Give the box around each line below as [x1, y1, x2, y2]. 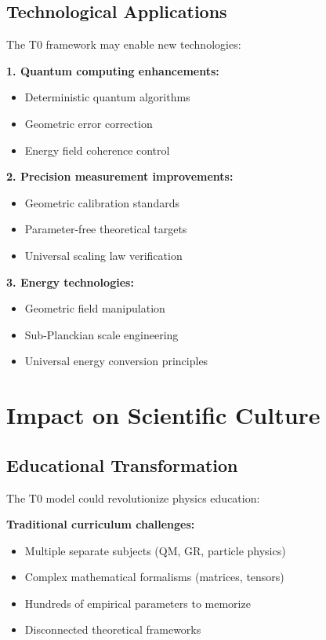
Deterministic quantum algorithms [24, 89, 190, 105]
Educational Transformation [6, 452, 238, 477]
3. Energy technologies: [6, 273, 134, 290]
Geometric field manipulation [24, 300, 165, 316]
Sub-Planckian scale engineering [24, 326, 179, 342]
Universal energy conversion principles [24, 353, 208, 369]
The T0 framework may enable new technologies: [6, 36, 241, 53]
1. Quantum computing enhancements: [6, 62, 219, 79]
